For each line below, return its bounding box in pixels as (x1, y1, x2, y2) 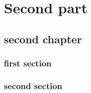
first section (4, 57, 52, 69)
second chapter (4, 31, 82, 46)
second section (4, 79, 62, 92)
